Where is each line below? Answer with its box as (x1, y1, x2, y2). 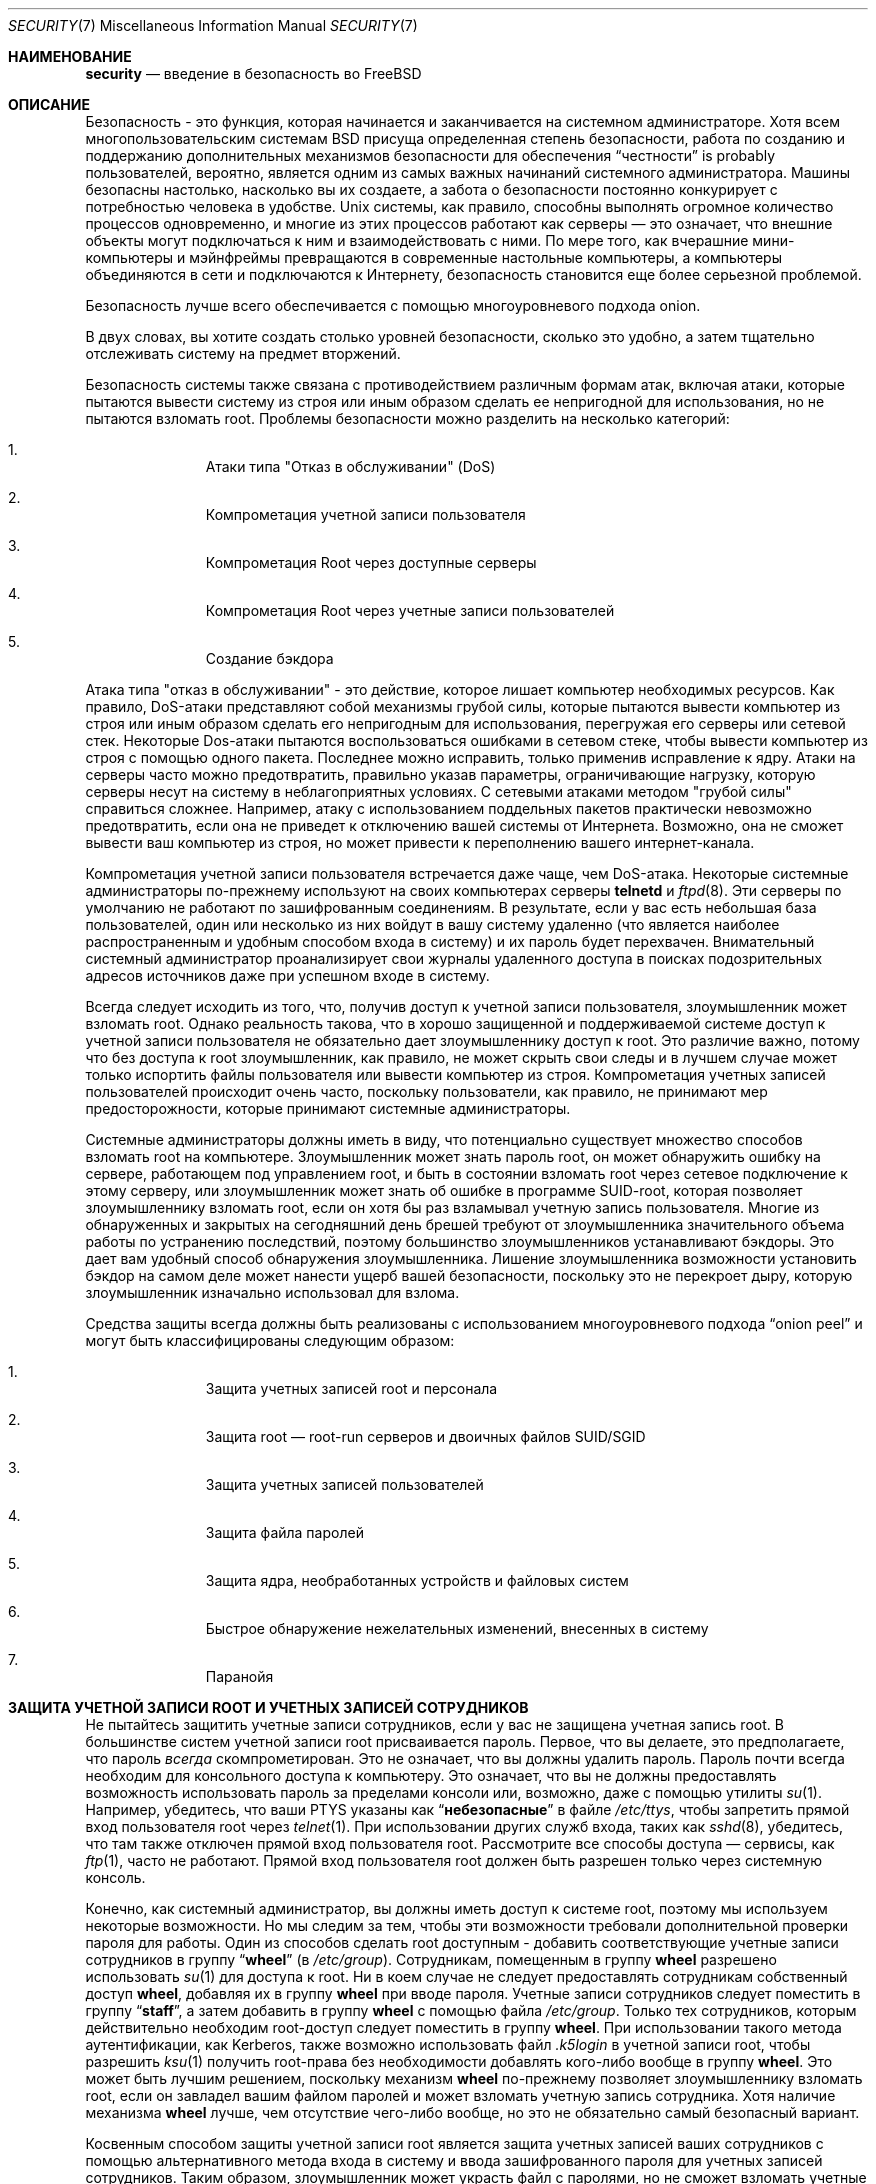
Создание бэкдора (205, 650, 334, 667)
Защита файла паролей (205, 1524, 364, 1541)
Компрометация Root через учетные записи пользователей (205, 602, 615, 619)
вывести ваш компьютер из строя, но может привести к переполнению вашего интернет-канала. (85, 834, 755, 851)
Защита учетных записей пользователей (205, 1476, 484, 1493)
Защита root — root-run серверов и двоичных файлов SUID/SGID (205, 1428, 646, 1445)
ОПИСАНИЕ (8, 96, 90, 113)
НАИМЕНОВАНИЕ (8, 48, 132, 65)
